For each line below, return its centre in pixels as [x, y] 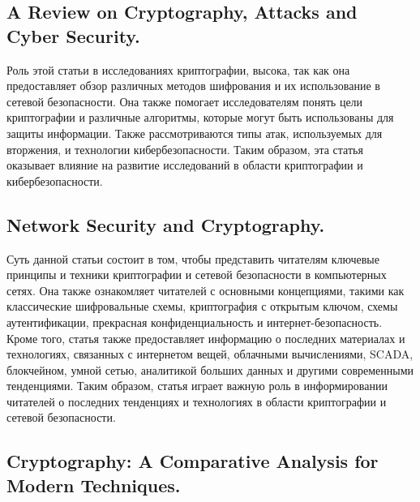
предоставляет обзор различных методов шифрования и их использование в [193, 86]
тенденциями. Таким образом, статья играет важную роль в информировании [197, 386]
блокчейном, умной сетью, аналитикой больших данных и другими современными [210, 369]
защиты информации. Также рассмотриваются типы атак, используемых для [195, 133]
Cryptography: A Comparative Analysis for [193, 461]
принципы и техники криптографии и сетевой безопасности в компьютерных [197, 275]
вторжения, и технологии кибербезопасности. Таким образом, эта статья [185, 149]
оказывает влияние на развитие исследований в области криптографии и [185, 165]
